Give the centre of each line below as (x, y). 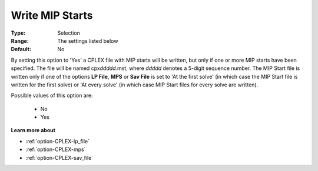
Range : (20, 41)
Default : (21, 49)
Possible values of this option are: (52, 95)
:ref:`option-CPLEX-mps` (56, 149)
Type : (18, 33)
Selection (69, 33)
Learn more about (33, 130)
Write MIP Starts (52, 15)
